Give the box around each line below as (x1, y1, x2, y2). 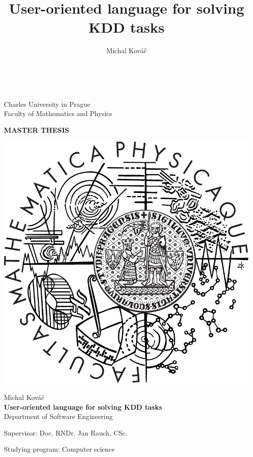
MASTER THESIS (4, 124, 70, 135)
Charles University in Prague (4, 99, 90, 109)
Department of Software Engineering (4, 411, 113, 421)
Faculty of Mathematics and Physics (4, 108, 112, 119)
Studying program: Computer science (4, 444, 115, 454)
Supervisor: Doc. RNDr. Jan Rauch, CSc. (4, 427, 127, 437)
